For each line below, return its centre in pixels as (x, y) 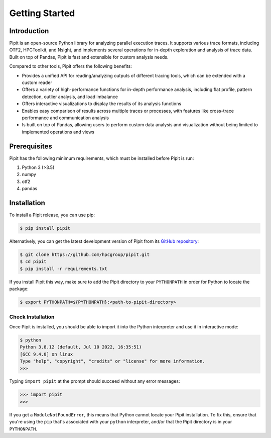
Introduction (29, 31)
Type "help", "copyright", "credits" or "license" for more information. (112, 361)
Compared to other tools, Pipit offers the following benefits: (71, 66)
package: (19, 289)
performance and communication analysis (65, 118)
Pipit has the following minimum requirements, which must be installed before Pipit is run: (102, 158)
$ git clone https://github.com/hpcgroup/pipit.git (85, 255)
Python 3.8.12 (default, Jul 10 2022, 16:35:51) (81, 347)
